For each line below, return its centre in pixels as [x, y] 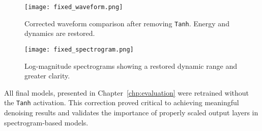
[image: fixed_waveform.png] [74, 7]
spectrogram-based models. [46, 122]
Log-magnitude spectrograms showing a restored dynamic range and [131, 65]
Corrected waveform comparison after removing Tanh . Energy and [127, 23]
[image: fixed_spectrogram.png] [79, 49]
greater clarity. [47, 76]
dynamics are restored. [60, 33]
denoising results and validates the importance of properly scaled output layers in [131, 112]
